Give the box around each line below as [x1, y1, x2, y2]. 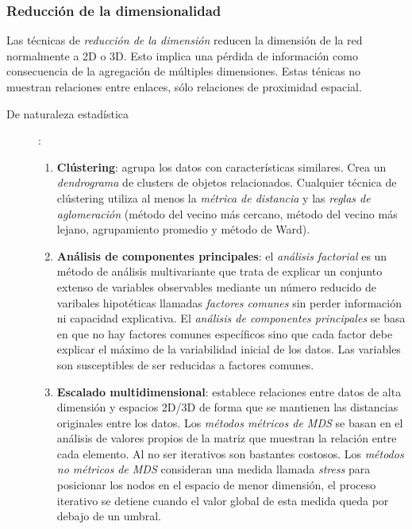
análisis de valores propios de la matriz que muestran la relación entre [56, 430, 397, 446]
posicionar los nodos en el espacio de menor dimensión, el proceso [56, 477, 376, 493]
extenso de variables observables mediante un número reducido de [56, 278, 376, 295]
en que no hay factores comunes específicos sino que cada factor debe [56, 325, 393, 342]
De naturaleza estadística [6, 105, 129, 122]
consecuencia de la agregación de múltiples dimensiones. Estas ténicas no [6, 63, 360, 79]
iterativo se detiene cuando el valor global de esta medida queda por [56, 492, 389, 508]
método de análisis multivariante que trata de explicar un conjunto [56, 263, 383, 280]
